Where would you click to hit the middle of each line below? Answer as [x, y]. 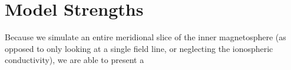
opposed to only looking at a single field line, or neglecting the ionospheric [139, 48]
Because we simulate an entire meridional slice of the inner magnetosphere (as [145, 37]
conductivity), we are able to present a [75, 60]
